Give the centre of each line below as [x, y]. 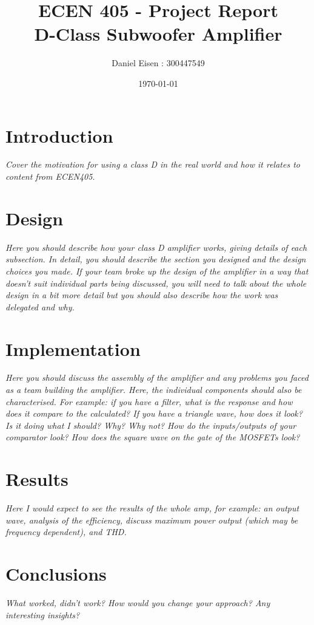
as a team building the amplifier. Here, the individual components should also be [154, 390]
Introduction [59, 135]
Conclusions [56, 574]
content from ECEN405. [50, 176]
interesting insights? [43, 614]
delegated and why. [40, 306]
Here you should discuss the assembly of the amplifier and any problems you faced [157, 377]
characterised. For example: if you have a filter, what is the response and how [149, 401]
